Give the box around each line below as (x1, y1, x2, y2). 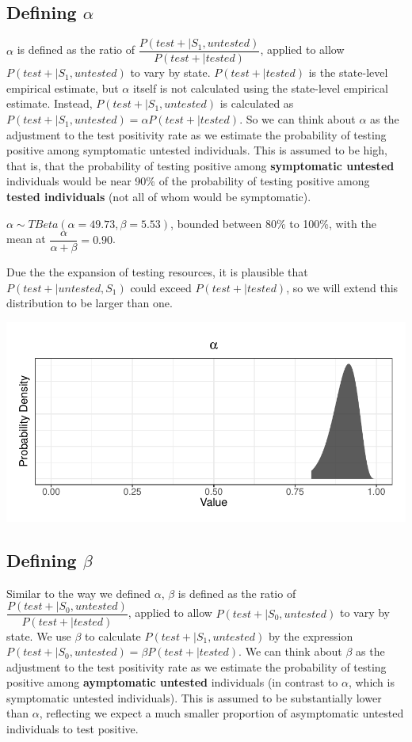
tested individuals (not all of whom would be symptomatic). (6, 188, 311, 205)
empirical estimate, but (6, 79, 119, 96)
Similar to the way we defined (6, 584, 151, 601)
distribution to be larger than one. (6, 295, 173, 311)
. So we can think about (239, 111, 356, 127)
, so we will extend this (286, 279, 399, 295)
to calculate (85, 627, 141, 644)
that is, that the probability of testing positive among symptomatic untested (6, 157, 395, 173)
